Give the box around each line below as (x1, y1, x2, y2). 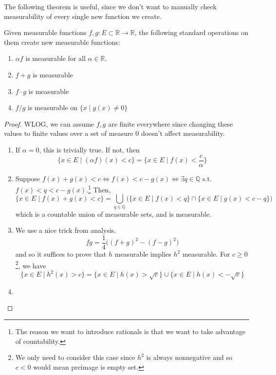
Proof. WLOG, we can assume (4, 118, 94, 129)
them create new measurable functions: (4, 37, 120, 47)
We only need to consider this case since (15, 352, 135, 362)
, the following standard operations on (134, 27, 249, 37)
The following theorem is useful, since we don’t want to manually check (4, 1, 217, 11)
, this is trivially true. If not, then (39, 144, 140, 154)
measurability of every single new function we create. (4, 11, 162, 21)
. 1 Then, (86, 183, 111, 194)
